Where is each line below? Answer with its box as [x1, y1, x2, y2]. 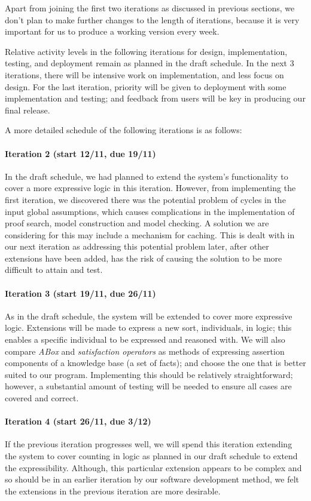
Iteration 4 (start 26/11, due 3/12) [5, 415, 151, 428]
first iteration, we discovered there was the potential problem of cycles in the [5, 193, 286, 205]
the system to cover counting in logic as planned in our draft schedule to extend [5, 450, 298, 462]
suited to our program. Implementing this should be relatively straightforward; [5, 368, 293, 380]
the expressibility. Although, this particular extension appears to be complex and [5, 461, 302, 474]
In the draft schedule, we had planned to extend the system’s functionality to [5, 170, 288, 182]
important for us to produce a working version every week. [5, 25, 219, 38]
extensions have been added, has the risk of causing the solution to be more [5, 251, 282, 264]
